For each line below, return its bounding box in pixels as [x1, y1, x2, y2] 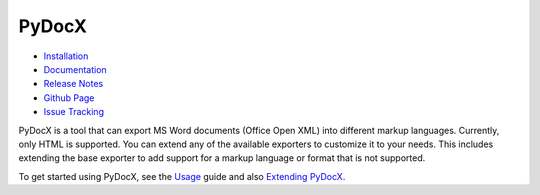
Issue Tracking [43, 106, 105, 118]
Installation [43, 50, 89, 62]
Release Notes [43, 78, 104, 90]
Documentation [43, 63, 107, 75]
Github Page [43, 91, 95, 104]
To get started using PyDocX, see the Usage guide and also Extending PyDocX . [18, 170, 346, 182]
